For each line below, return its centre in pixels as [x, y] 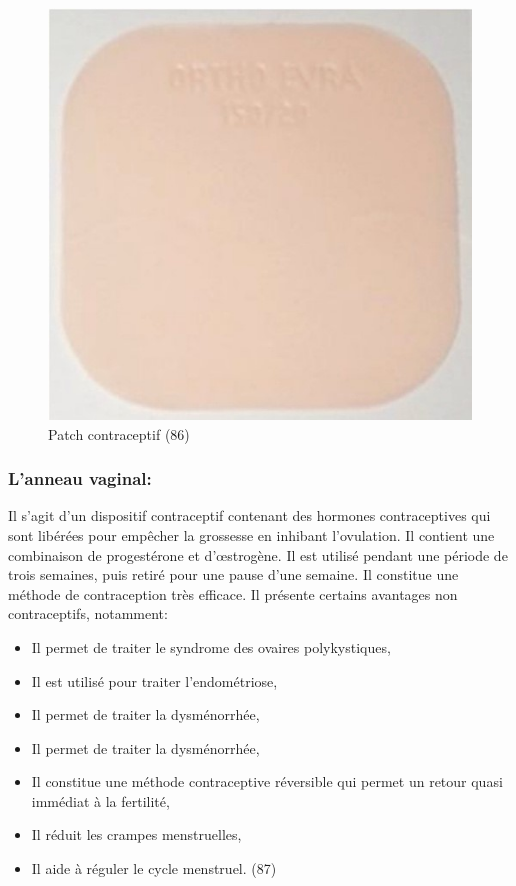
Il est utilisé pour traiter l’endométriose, [154, 680]
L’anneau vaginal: [80, 478]
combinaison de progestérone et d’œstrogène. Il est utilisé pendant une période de [258, 554]
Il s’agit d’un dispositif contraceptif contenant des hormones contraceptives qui [249, 515]
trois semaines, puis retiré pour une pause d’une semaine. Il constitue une [233, 574]
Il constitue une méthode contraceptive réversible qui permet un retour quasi [267, 781]
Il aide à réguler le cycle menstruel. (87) [154, 868]
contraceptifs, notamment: [88, 613]
